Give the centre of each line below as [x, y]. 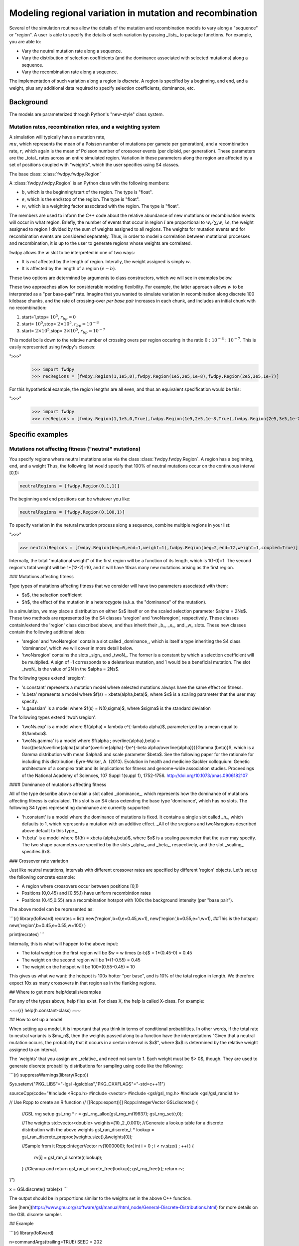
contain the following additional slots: [47, 632]
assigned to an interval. [33, 1050]
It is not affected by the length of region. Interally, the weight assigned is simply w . [106, 261]
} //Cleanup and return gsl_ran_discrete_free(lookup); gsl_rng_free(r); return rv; [103, 1168]
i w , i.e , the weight [235, 223]
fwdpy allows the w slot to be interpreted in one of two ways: [72, 252]
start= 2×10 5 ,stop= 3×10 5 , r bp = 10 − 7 [64, 331]
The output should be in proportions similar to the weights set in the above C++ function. [100, 1198]
